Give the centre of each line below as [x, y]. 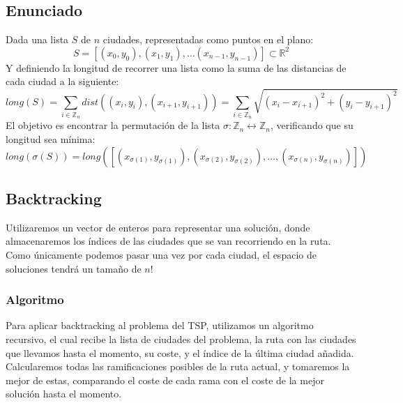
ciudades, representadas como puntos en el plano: [208, 39]
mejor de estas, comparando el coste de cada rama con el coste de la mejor [165, 380]
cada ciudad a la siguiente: [62, 81]
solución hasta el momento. [64, 394]
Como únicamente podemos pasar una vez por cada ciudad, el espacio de [161, 254]
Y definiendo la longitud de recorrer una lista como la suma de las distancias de [176, 67]
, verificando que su [312, 125]
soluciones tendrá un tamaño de [74, 268]
